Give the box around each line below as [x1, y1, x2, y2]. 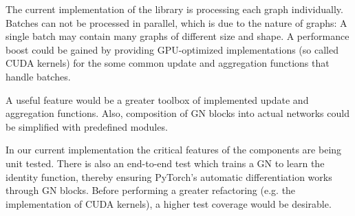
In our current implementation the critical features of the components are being [6, 142, 342, 157]
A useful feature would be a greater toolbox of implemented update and [6, 92, 309, 107]
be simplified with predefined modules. [6, 119, 168, 133]
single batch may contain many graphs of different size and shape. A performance [6, 29, 349, 43]
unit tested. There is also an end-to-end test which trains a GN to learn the [6, 155, 325, 170]
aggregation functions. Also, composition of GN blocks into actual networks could [6, 106, 349, 120]
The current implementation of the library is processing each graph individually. [6, 2, 343, 16]
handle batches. [6, 69, 71, 83]
